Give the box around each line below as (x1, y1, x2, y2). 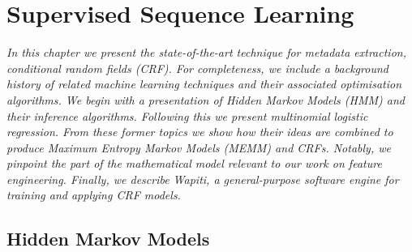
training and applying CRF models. (6, 186, 181, 203)
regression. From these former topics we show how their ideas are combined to (6, 123, 393, 140)
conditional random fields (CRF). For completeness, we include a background (6, 59, 388, 76)
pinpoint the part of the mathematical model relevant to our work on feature (6, 155, 382, 172)
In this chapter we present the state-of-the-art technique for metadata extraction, (6, 44, 406, 61)
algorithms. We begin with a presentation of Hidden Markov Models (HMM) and (6, 91, 405, 108)
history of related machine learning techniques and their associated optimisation (6, 75, 402, 92)
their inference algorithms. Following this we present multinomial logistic (6, 107, 368, 124)
